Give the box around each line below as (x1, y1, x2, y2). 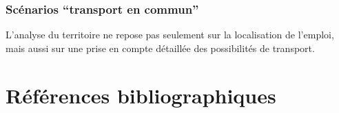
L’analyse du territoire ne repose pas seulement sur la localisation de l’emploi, (6, 27, 334, 42)
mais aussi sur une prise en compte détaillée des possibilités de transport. (6, 40, 315, 55)
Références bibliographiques (6, 81, 276, 109)
